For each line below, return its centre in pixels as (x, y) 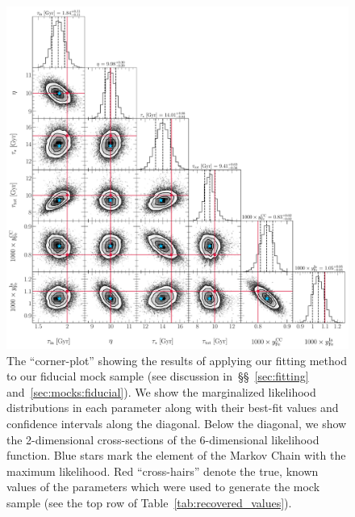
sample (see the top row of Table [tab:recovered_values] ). (149, 502)
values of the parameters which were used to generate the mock (163, 487)
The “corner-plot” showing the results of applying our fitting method (177, 360)
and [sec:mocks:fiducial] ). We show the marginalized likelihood (161, 391)
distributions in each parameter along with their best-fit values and (173, 408)
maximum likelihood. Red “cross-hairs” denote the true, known (163, 471)
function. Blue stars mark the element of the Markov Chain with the (176, 455)
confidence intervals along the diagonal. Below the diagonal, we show (177, 423)
